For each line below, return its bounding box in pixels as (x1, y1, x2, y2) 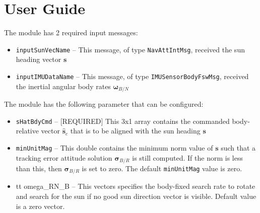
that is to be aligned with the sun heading (70, 125, 201, 136)
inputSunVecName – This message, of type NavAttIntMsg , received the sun (16, 44, 245, 54)
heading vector (16, 54, 61, 64)
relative (16, 125, 39, 136)
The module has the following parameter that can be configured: (4, 99, 204, 109)
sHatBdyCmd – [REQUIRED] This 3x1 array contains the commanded (16, 115, 230, 126)
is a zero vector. (16, 200, 65, 211)
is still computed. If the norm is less (132, 152, 243, 163)
